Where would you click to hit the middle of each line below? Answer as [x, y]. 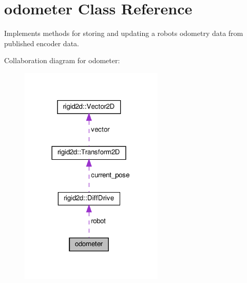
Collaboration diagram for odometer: [62, 60]
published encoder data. [42, 43]
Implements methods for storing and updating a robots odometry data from [124, 33]
